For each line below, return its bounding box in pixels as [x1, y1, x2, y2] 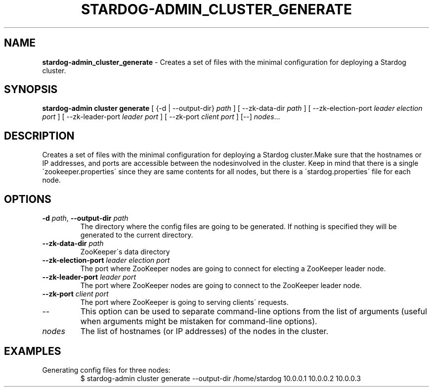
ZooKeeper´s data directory [80, 247, 170, 256]
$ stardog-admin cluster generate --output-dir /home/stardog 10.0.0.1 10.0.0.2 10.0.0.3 [80, 374, 361, 383]
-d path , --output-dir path [42, 214, 129, 223]
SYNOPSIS [4, 83, 58, 96]
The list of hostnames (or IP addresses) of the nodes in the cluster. [80, 326, 329, 337]
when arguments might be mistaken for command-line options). [80, 316, 317, 327]
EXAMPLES [4, 344, 61, 357]
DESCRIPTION [4, 129, 75, 142]
